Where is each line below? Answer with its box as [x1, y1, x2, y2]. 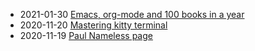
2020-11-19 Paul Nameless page [19, 30, 153, 41]
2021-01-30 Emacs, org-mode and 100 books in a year [19, 9, 245, 20]
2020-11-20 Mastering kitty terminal [19, 19, 168, 31]
